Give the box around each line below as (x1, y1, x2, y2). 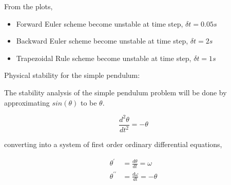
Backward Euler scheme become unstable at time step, (16, 35, 188, 46)
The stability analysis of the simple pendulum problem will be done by (4, 87, 227, 97)
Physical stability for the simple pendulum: (4, 70, 140, 80)
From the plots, (4, 1, 53, 11)
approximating (4, 97, 50, 108)
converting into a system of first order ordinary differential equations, (4, 139, 222, 150)
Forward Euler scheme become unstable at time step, (16, 18, 183, 29)
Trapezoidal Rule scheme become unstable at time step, (16, 52, 191, 63)
